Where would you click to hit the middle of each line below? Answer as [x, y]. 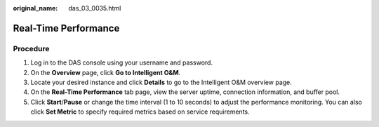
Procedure [31, 48]
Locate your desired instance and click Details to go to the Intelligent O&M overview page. [161, 82]
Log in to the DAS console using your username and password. [122, 62]
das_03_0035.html [95, 8]
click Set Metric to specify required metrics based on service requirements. [140, 112]
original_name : [35, 8]
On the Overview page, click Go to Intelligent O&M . [106, 72]
